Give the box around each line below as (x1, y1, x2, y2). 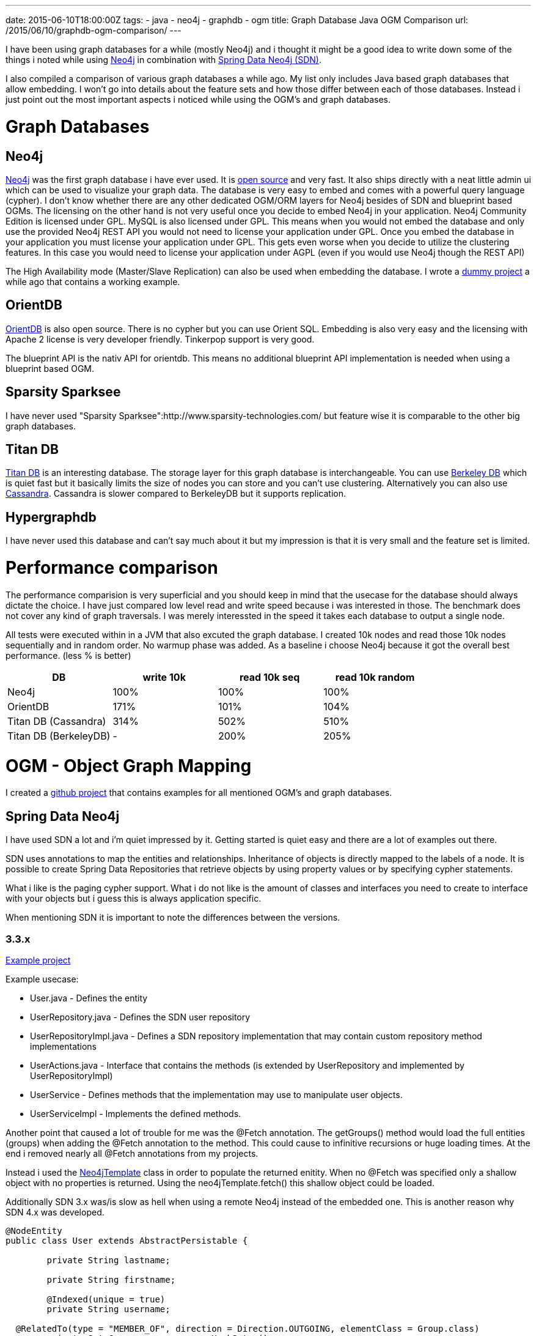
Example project (6, 954, 71, 965)
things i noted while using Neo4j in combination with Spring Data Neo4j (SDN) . (6, 54, 322, 65)
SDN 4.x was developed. (6, 1206, 105, 1217)
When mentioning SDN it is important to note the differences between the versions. (6, 912, 340, 923)
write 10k (142, 670, 186, 683)
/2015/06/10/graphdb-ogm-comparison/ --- (6, 25, 182, 35)
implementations (30, 1041, 97, 1052)
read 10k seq (239, 670, 300, 683)
